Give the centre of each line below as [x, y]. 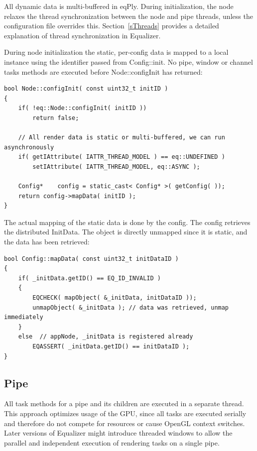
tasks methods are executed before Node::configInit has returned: [103, 71]
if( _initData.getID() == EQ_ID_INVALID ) [89, 278]
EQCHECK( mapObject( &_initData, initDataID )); [115, 298]
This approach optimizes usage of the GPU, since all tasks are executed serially [125, 413]
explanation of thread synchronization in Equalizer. [82, 35]
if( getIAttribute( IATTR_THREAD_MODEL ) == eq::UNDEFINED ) [122, 157]
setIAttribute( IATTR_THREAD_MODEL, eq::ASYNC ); [116, 167]
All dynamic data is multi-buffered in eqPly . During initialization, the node [119, 6]
